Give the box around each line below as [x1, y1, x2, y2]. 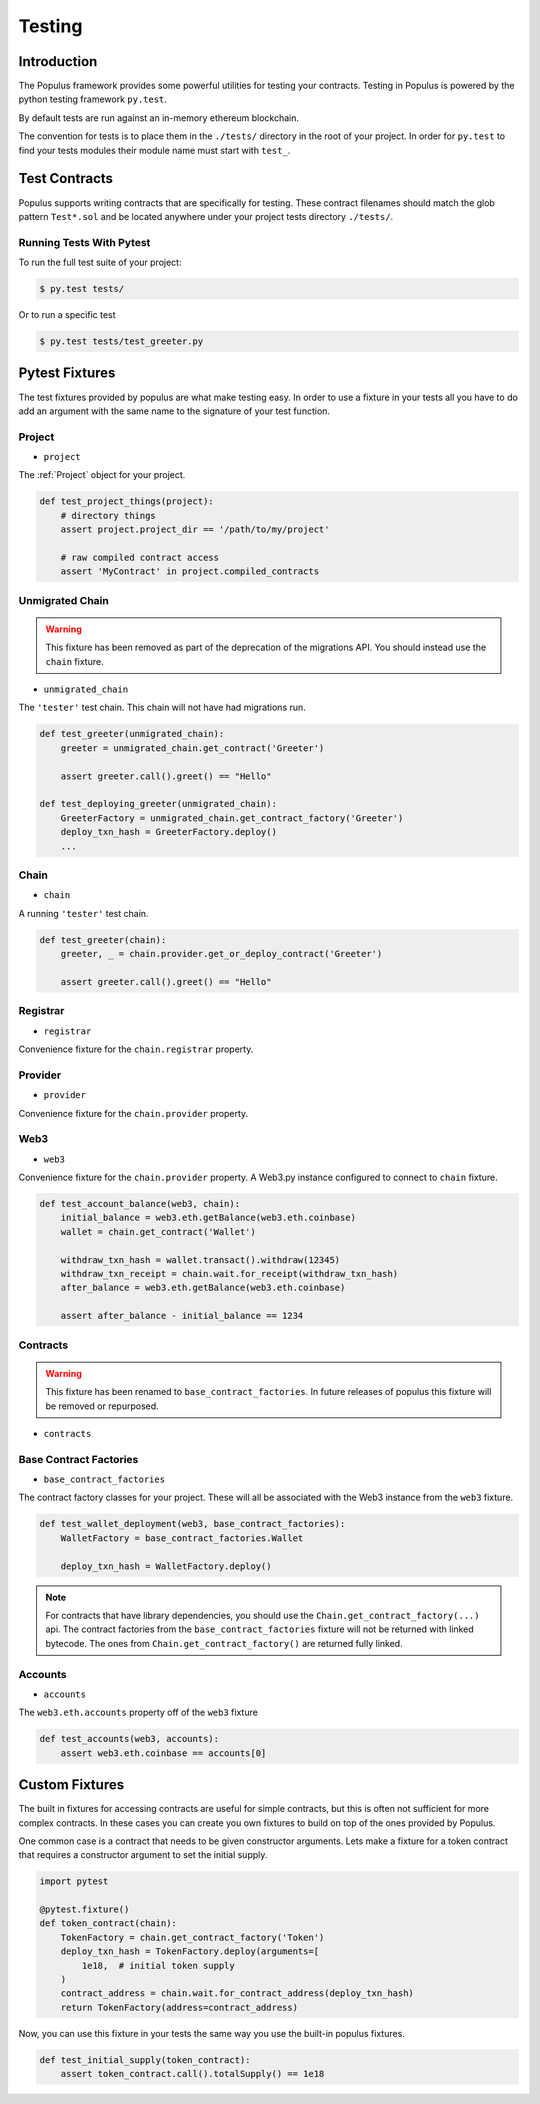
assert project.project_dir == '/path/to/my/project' [60, 524, 330, 535]
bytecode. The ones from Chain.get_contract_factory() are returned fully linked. [45, 1637, 404, 1649]
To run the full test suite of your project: [18, 256, 182, 269]
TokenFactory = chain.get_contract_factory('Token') [60, 1931, 325, 1943]
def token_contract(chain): [39, 1918, 177, 1929]
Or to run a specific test [18, 309, 116, 321]
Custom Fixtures [18, 1776, 125, 1794]
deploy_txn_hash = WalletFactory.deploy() [60, 1560, 272, 1572]
